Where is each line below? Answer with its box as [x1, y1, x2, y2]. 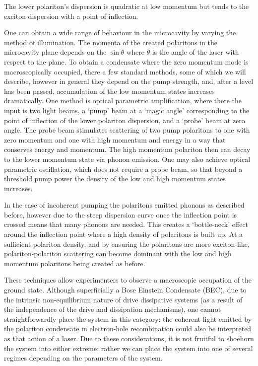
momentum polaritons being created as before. [4, 258, 145, 268]
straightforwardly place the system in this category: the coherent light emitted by [4, 313, 252, 324]
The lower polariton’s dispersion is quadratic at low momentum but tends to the [4, 1, 249, 11]
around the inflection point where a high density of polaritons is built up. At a [4, 229, 243, 239]
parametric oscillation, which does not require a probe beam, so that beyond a [4, 163, 243, 174]
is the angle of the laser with [152, 47, 239, 57]
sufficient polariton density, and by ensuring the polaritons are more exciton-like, [4, 238, 250, 249]
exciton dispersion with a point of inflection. [4, 10, 138, 21]
